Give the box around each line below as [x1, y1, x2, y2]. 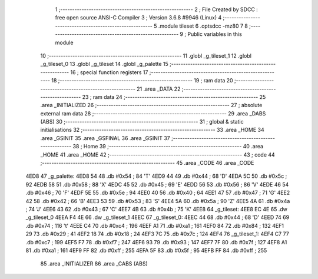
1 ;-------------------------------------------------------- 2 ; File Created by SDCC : [55, 6, 259, 13]
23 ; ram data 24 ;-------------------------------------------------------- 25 [82, 93, 266, 100]
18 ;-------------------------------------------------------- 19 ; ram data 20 [51, 77, 233, 84]
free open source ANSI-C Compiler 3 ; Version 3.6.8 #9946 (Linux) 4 [55, 14, 222, 21]
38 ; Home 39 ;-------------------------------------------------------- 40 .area [72, 143, 264, 150]
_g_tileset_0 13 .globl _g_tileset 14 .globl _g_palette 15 [40, 61, 169, 68]
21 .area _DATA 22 [136, 85, 181, 92]
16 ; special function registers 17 [70, 68, 148, 76]
